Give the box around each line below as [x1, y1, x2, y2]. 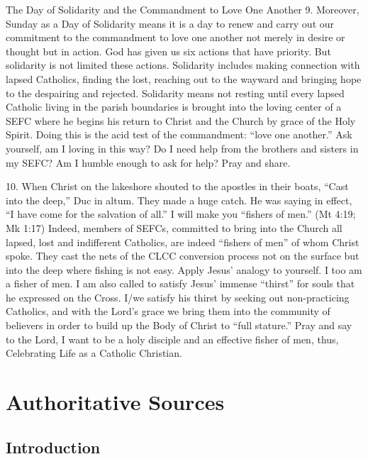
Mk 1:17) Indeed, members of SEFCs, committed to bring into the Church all [6, 220, 342, 235]
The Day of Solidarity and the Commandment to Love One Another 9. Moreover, [6, 2, 359, 16]
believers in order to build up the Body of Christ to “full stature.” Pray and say [6, 318, 352, 333]
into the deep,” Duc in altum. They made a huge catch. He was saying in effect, [6, 192, 352, 207]
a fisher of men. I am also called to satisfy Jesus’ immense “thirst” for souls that [6, 276, 355, 291]
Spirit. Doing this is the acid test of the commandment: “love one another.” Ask [6, 127, 352, 142]
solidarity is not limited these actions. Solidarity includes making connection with [6, 57, 360, 72]
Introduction [6, 436, 101, 458]
